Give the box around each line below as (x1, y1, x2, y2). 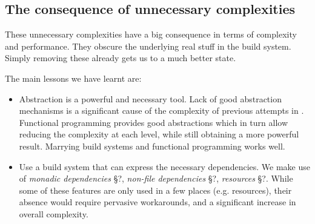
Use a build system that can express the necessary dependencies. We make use (19, 160, 310, 173)
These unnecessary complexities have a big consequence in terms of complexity (5, 28, 297, 41)
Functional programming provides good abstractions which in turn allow (19, 116, 288, 128)
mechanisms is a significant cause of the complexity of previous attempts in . (19, 104, 304, 117)
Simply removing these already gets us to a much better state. (5, 51, 236, 64)
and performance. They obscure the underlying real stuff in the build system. (5, 39, 291, 52)
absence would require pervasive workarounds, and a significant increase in (19, 196, 296, 208)
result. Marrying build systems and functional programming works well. (19, 139, 285, 152)
